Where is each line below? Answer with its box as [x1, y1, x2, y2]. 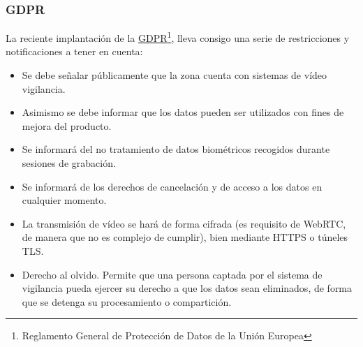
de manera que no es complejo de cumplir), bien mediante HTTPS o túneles [22, 230, 348, 244]
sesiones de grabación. [22, 156, 116, 170]
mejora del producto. [22, 118, 112, 133]
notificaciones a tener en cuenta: [6, 44, 143, 59]
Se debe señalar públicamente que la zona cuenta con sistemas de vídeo [22, 68, 327, 82]
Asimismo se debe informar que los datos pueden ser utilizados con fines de [22, 105, 344, 119]
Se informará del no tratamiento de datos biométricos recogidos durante [22, 142, 330, 156]
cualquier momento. [22, 193, 107, 207]
